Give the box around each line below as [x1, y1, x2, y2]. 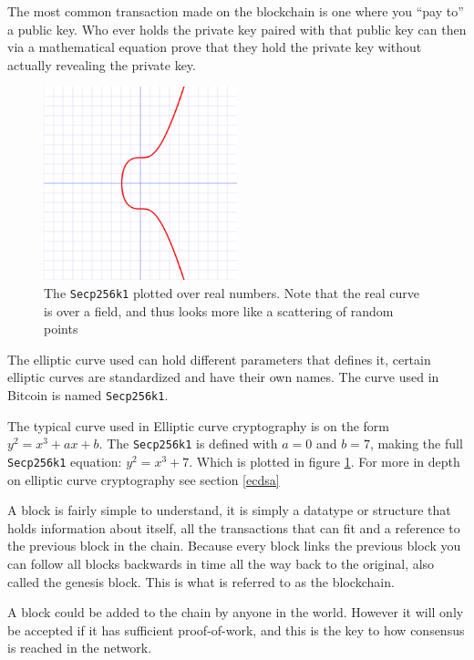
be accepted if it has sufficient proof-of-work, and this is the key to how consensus [7, 620, 465, 639]
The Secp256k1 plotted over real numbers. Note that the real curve [44, 283, 419, 302]
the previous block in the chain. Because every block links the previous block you [7, 536, 461, 555]
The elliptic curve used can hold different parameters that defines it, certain [7, 349, 431, 368]
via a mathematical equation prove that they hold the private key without [7, 37, 422, 57]
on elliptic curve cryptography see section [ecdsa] [7, 469, 280, 489]
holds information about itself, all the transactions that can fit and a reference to [7, 518, 460, 537]
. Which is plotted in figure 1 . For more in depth [189, 451, 460, 470]
